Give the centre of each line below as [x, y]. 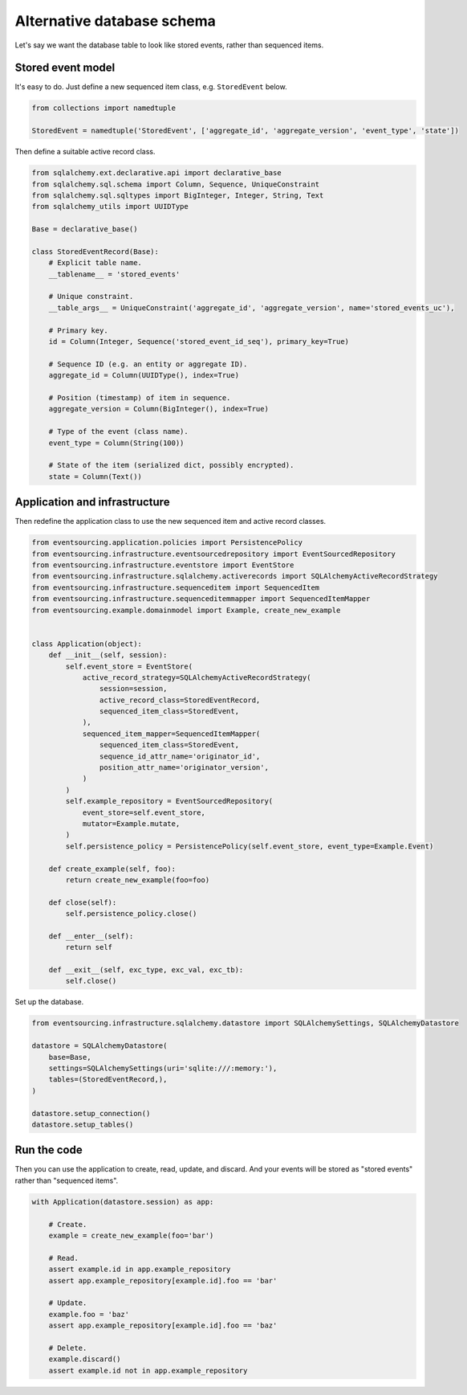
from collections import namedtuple [104, 108]
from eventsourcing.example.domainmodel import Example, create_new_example [186, 610]
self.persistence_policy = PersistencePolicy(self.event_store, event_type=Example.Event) [250, 846]
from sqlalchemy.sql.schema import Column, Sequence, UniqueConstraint [176, 184]
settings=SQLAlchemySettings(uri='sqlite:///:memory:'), [163, 1068]
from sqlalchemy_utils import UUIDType [110, 207]
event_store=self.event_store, [144, 812]
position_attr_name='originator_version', [184, 768]
